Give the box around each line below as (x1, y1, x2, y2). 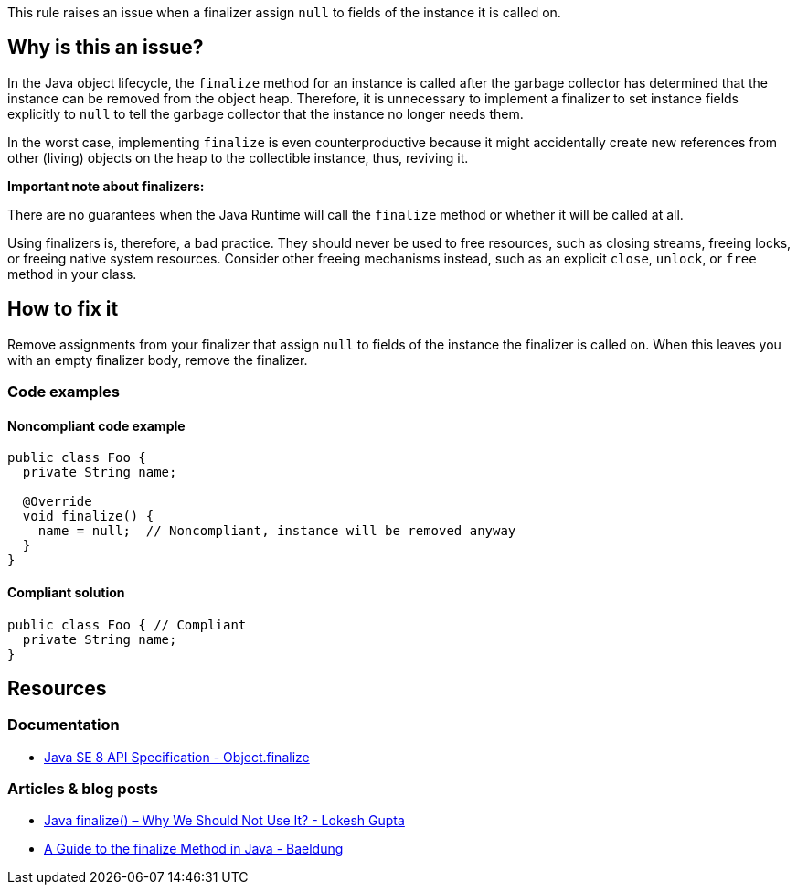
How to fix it (7, 297, 119, 321)
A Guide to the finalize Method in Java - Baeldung (44, 841, 344, 857)
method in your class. (7, 265, 137, 282)
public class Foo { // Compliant (7, 617, 247, 632)
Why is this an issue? (7, 36, 204, 59)
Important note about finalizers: (7, 177, 205, 194)
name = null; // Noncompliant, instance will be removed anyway (37, 523, 516, 539)
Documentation (7, 715, 120, 735)
